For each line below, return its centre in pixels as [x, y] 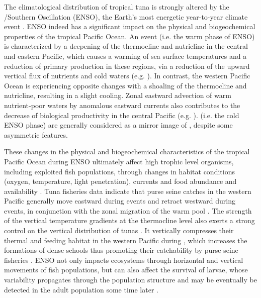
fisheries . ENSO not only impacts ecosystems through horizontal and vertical [124, 260]
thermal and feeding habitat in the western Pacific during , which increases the [126, 240]
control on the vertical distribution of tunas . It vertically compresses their [119, 230]
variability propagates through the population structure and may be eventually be [130, 280]
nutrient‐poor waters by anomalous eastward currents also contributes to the [122, 105]
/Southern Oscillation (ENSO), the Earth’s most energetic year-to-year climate [126, 16]
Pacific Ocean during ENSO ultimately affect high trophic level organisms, [119, 161]
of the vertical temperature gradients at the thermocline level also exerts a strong [129, 220]
